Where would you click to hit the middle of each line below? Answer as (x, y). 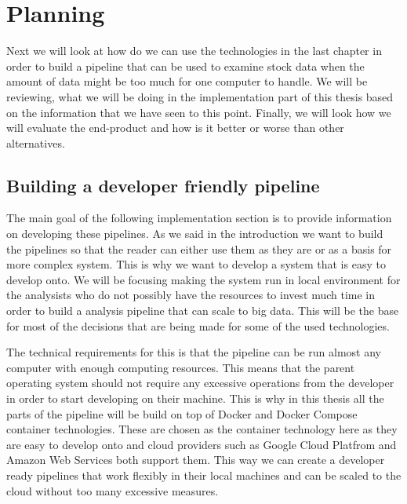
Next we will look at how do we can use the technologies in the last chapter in (194, 51)
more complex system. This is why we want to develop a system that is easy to (196, 264)
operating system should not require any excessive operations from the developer (200, 383)
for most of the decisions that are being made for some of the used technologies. (198, 325)
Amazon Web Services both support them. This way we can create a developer (196, 460)
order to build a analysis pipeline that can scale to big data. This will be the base (203, 310)
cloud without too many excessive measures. (113, 490)
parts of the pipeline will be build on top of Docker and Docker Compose (182, 413)
